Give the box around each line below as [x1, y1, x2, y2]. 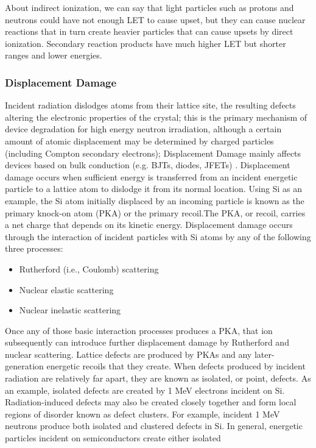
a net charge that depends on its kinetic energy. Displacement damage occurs [5, 218, 293, 231]
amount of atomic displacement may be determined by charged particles [5, 134, 274, 147]
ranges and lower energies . [5, 49, 102, 62]
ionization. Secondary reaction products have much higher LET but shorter [5, 37, 286, 49]
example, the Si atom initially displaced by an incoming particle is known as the [5, 194, 304, 207]
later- [254, 347, 275, 360]
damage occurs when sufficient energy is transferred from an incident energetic [5, 170, 298, 183]
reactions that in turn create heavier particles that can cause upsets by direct [5, 25, 293, 38]
